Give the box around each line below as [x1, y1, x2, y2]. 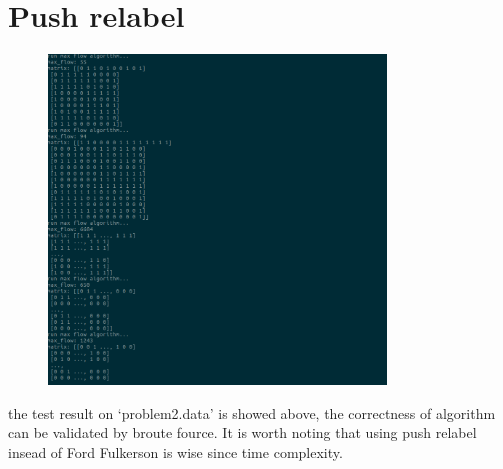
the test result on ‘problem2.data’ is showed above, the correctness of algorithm [8, 402, 496, 423]
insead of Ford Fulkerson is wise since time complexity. [8, 441, 343, 462]
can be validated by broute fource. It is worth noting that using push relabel [8, 422, 477, 443]
